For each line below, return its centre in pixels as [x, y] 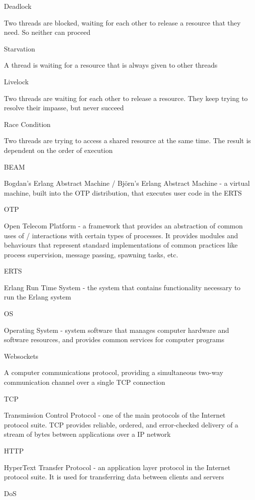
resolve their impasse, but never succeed [64, 108]
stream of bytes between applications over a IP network [88, 434]
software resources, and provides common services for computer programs [114, 339]
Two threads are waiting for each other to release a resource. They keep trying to [126, 98]
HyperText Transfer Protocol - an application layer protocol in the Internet [117, 467]
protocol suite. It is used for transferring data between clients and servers [114, 477]
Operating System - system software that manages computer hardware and [117, 330]
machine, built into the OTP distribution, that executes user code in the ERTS [123, 192]
